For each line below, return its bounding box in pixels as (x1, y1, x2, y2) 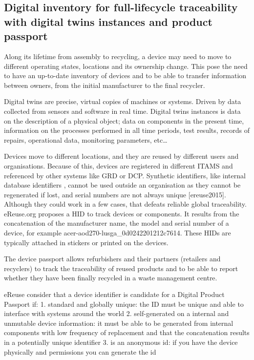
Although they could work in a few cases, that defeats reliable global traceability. (4, 199, 247, 209)
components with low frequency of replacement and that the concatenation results (4, 327, 250, 338)
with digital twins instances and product (4, 14, 212, 29)
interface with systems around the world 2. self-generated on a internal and (4, 308, 229, 318)
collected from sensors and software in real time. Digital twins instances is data (4, 106, 241, 116)
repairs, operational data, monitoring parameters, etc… (4, 134, 168, 145)
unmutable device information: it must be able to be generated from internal (4, 318, 233, 328)
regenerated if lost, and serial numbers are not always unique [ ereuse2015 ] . (4, 189, 226, 199)
